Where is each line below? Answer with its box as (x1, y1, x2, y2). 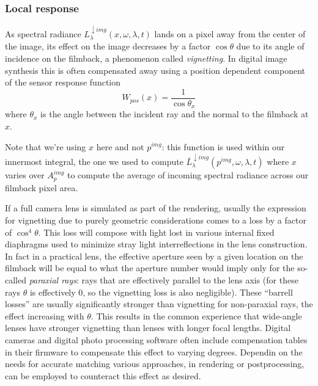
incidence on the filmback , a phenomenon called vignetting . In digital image (5, 52, 287, 65)
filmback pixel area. (5, 181, 78, 194)
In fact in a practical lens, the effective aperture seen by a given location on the (5, 249, 303, 262)
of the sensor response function (5, 76, 120, 89)
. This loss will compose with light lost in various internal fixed (38, 225, 275, 238)
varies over (5, 169, 45, 181)
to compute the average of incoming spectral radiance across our (67, 169, 309, 181)
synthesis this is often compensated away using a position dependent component (5, 64, 305, 76)
